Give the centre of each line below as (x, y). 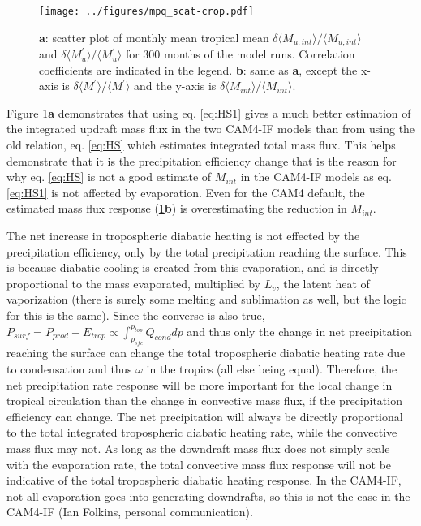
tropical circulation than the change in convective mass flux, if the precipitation (204, 401)
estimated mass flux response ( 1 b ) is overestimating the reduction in (177, 208)
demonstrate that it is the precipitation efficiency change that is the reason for (202, 160)
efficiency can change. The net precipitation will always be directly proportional (205, 416)
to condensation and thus (69, 368)
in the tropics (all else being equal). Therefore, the (272, 368)
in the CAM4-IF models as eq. (316, 177)
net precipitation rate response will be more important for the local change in (200, 384)
